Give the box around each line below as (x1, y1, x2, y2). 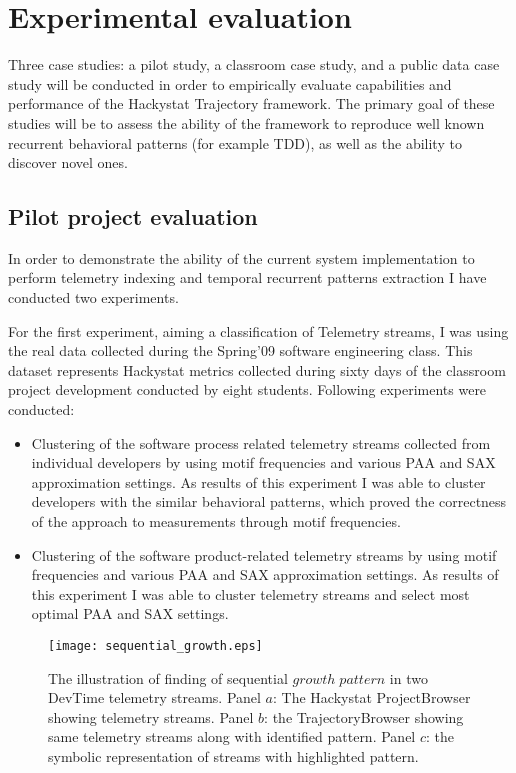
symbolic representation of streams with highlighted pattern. (48, 746, 419, 767)
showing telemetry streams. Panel (48, 706, 254, 727)
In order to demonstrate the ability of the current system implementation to (8, 247, 475, 268)
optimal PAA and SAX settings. (31, 603, 229, 624)
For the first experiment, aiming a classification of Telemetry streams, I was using (8, 320, 509, 341)
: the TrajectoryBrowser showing (264, 706, 464, 727)
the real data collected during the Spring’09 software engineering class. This (8, 340, 473, 361)
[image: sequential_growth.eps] (48, 638, 263, 653)
